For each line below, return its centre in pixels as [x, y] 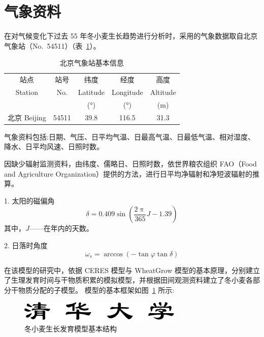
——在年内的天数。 [61, 228]
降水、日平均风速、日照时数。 [54, 146]
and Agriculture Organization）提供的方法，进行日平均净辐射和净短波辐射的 [128, 173]
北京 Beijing [27, 117]
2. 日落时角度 [26, 245]
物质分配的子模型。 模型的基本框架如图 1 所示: [96, 290]
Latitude [91, 92]
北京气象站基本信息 [92, 63]
